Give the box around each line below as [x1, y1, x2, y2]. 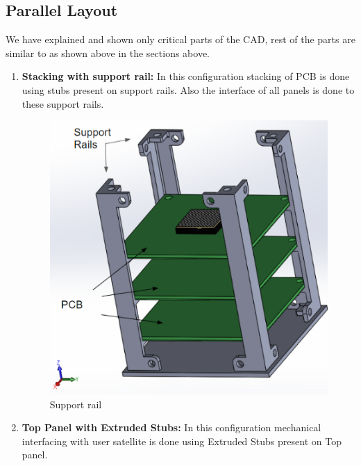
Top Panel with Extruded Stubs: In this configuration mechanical [22, 420, 321, 435]
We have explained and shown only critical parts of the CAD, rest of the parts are [6, 32, 355, 47]
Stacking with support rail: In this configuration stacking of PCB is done [22, 69, 350, 83]
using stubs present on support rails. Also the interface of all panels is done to [22, 82, 355, 97]
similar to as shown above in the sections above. [6, 45, 210, 60]
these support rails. [22, 96, 104, 111]
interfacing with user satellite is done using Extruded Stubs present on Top [22, 433, 342, 448]
